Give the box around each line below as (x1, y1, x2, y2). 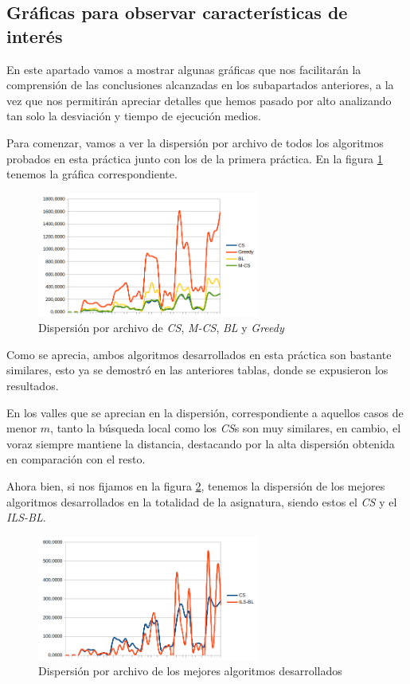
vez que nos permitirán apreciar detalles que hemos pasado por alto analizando (6, 92, 392, 108)
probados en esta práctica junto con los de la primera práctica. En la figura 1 (6, 150, 383, 166)
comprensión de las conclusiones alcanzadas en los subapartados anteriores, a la (6, 76, 394, 93)
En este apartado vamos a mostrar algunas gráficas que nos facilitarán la (6, 61, 361, 77)
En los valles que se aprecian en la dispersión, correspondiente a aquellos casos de (6, 404, 404, 420)
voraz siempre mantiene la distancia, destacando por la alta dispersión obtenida (6, 435, 395, 451)
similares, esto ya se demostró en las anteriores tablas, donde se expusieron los (6, 362, 389, 378)
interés (6, 23, 63, 48)
